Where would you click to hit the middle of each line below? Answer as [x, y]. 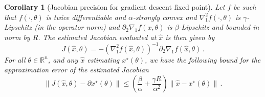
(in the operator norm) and [77, 27]
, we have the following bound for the [203, 59]
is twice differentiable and [86, 17]
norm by [17, 37]
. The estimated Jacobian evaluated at [97, 37]
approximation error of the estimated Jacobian [76, 70]
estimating [103, 59]
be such [245, 7]
